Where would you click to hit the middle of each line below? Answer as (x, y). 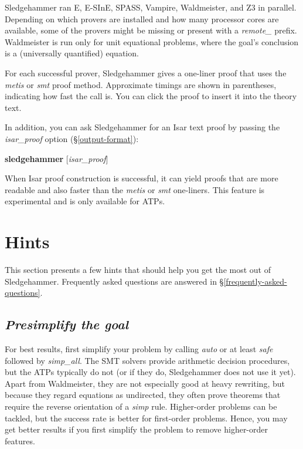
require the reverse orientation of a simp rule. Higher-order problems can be (141, 406)
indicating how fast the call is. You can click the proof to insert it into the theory (151, 96)
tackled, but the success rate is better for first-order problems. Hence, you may (146, 418)
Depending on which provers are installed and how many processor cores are (142, 18)
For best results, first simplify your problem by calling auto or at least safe (139, 349)
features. (20, 440)
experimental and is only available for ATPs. (85, 201)
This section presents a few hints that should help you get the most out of (138, 270)
